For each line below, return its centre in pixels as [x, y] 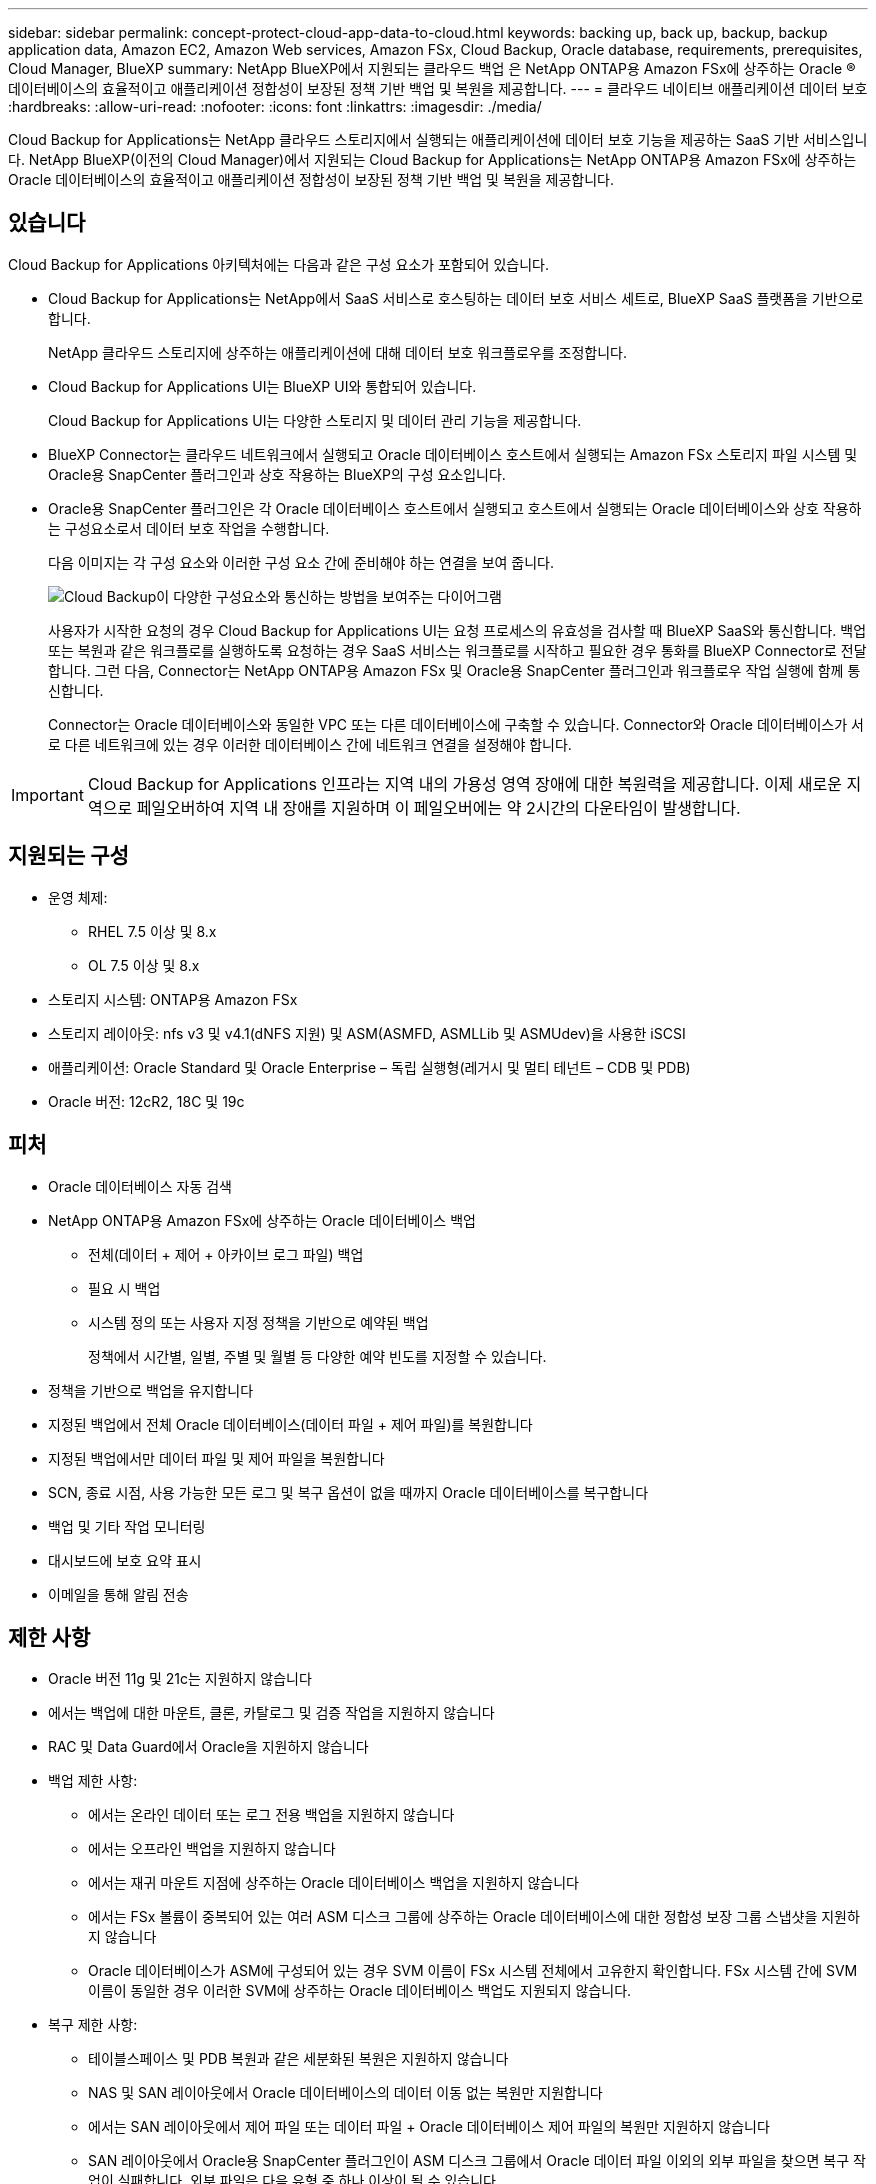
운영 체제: [78, 897]
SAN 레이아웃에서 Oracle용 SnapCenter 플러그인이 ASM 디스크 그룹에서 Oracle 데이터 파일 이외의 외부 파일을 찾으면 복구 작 [477, 2161]
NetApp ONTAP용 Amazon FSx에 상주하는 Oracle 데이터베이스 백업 [262, 1220]
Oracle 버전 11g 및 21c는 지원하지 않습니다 [180, 1679]
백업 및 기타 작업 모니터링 [127, 1526]
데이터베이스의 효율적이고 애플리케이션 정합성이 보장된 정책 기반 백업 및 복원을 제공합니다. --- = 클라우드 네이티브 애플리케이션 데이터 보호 [438, 88]
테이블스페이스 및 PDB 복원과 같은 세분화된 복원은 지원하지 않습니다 [298, 2059]
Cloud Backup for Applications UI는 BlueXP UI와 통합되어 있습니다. [262, 386]
